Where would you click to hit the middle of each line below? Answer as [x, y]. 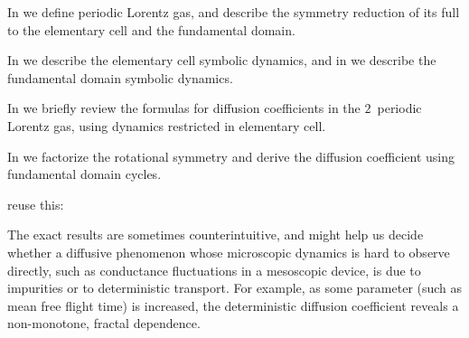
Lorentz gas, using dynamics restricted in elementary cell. [167, 125]
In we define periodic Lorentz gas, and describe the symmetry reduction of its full [234, 12]
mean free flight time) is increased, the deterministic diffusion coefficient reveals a [233, 305]
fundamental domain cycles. [84, 174]
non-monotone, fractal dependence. [104, 323]
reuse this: [36, 204]
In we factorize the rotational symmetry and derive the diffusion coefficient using [231, 156]
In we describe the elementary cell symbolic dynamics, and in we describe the [222, 60]
